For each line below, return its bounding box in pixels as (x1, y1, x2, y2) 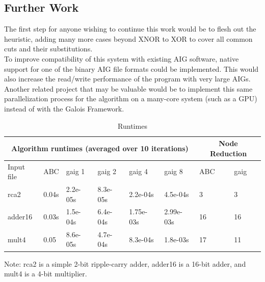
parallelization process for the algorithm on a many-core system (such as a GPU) (4, 93, 257, 104)
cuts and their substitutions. (4, 43, 93, 54)
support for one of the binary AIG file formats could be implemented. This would (4, 63, 259, 74)
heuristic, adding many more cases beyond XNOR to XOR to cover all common (4, 33, 253, 44)
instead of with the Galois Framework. (4, 103, 124, 114)
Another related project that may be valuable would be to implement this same (4, 83, 253, 94)
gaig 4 (129, 166, 148, 177)
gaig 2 (97, 166, 117, 177)
